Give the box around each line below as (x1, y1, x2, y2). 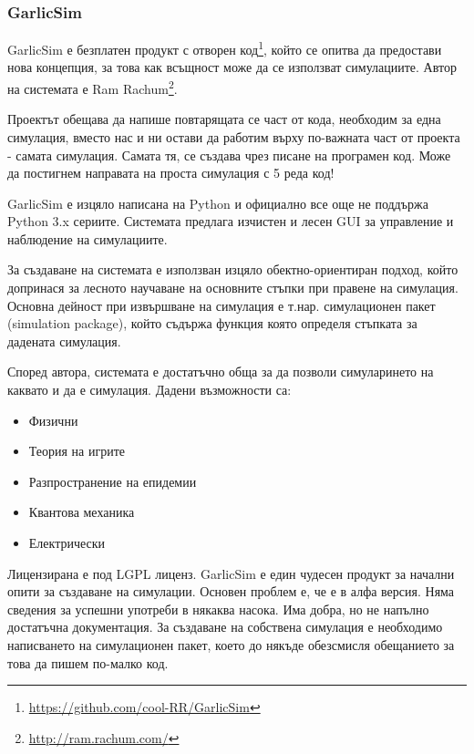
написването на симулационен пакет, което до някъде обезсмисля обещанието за (7, 635, 455, 654)
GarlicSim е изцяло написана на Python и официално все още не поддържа (7, 193, 428, 212)
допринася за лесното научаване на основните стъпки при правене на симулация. (7, 278, 459, 297)
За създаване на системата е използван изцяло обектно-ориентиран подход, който (7, 260, 459, 279)
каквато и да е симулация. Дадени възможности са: (7, 380, 292, 399)
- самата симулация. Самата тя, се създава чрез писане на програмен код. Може (7, 145, 451, 164)
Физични (28, 410, 78, 429)
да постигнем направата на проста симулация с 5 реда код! (7, 163, 335, 182)
